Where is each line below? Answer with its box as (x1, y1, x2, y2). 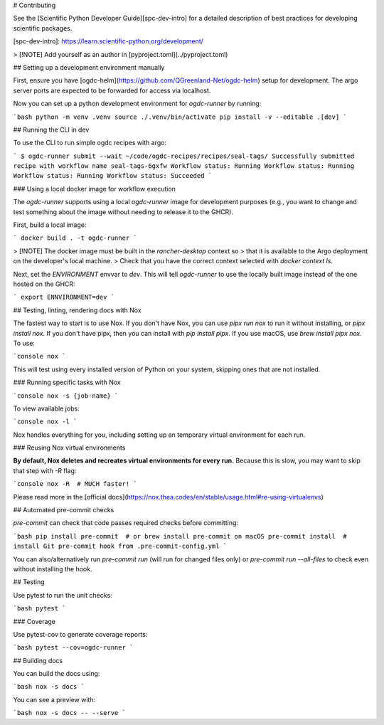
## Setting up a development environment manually (13, 63, 165, 71)
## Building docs (13, 656, 63, 665)
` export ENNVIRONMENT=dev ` (13, 293, 115, 302)
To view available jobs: (13, 404, 80, 413)
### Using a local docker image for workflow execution (13, 184, 176, 193)
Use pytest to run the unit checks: (13, 591, 113, 599)
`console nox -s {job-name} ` (13, 391, 119, 400)
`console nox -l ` (13, 418, 78, 426)
